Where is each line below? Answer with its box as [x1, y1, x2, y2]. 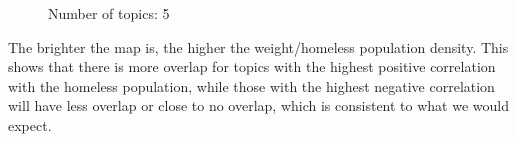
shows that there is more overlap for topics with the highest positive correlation [8, 56, 496, 77]
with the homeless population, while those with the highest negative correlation [8, 75, 495, 96]
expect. [8, 114, 52, 135]
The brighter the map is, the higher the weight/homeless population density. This [8, 36, 509, 57]
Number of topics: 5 [48, 3, 170, 23]
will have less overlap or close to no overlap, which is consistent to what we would [8, 95, 510, 116]
